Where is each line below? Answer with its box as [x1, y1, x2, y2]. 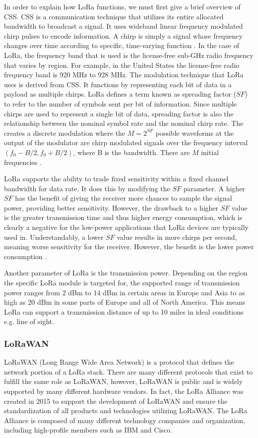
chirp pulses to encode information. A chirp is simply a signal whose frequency [4, 30, 243, 41]
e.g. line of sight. [4, 316, 55, 327]
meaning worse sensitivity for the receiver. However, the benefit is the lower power [4, 241, 254, 252]
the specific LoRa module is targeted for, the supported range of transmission [4, 277, 240, 288]
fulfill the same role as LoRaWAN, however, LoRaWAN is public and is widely [4, 376, 243, 386]
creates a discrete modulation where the [4, 127, 126, 138]
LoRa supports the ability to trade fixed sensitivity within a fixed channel [4, 173, 229, 184]
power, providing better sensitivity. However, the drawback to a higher [4, 202, 219, 213]
